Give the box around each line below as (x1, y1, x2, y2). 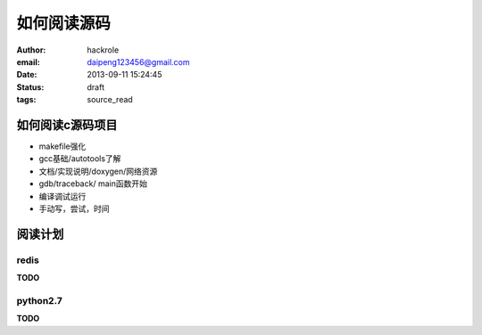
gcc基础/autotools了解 (38, 153, 121, 164)
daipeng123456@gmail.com (87, 56, 191, 67)
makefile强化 (38, 141, 87, 151)
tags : (16, 94, 37, 105)
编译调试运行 (38, 191, 87, 201)
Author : (16, 45, 46, 55)
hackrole (87, 45, 120, 55)
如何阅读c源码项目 (16, 117, 118, 133)
